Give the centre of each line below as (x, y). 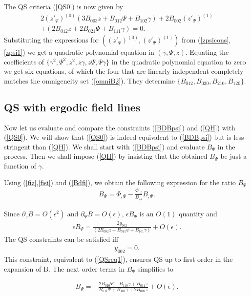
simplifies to (156, 268)
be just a (234, 156)
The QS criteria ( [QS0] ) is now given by (64, 6)
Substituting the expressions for (52, 40)
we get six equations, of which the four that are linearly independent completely (124, 71)
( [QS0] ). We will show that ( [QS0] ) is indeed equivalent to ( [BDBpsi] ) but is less (124, 137)
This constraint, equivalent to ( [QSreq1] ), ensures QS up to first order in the (118, 259)
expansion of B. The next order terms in (64, 268)
